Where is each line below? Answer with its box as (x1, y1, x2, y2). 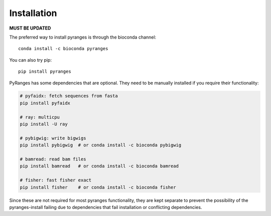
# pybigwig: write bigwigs (20, 135, 86, 141)
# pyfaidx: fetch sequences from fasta (20, 93, 118, 99)
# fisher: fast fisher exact (20, 177, 92, 183)
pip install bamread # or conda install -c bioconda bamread (20, 163, 179, 169)
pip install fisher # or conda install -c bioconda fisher (20, 184, 176, 190)
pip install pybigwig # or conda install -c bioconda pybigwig (20, 142, 182, 148)
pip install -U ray (20, 121, 68, 127)
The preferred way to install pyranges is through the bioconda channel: (9, 34, 157, 40)
